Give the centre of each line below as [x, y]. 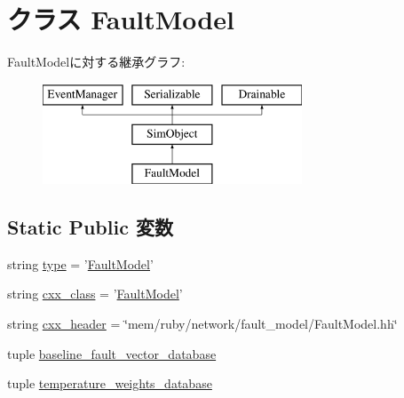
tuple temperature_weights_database [110, 383]
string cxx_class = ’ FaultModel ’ [95, 294]
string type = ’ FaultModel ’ [80, 263]
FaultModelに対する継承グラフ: [96, 62]
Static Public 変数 [90, 227]
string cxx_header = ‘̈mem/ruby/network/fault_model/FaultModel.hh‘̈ [202, 324]
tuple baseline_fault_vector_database [112, 353]
